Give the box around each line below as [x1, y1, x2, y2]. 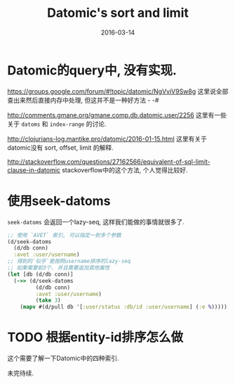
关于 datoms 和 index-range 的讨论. [7, 120, 107, 128]
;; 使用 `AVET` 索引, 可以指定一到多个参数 [7, 231, 121, 238]
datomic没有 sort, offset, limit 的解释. [7, 143, 114, 152]
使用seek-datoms [7, 193, 111, 209]
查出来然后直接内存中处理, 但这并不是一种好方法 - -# [7, 96, 159, 104]
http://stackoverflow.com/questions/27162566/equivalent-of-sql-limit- [7, 157, 210, 166]
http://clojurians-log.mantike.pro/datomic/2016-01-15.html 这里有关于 [7, 134, 207, 143]
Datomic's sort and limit [46, 5, 189, 21]
